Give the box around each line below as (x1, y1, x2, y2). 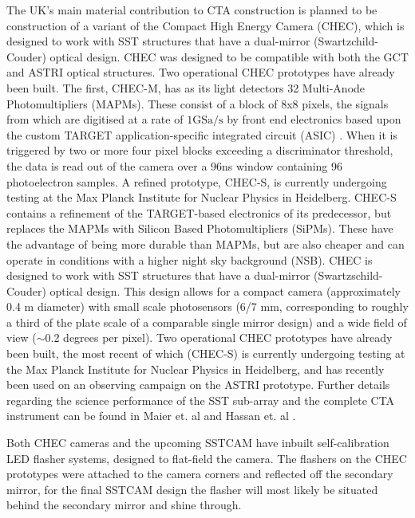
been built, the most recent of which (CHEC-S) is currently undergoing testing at (6, 345, 405, 362)
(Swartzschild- (314, 267, 383, 284)
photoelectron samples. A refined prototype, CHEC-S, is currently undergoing (6, 173, 387, 190)
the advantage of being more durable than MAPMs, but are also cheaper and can (6, 235, 405, 252)
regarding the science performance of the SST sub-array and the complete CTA (6, 391, 395, 408)
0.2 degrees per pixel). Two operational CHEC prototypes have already (45, 329, 393, 346)
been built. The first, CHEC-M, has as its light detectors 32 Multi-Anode (6, 79, 366, 96)
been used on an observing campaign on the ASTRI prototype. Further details (6, 376, 390, 393)
